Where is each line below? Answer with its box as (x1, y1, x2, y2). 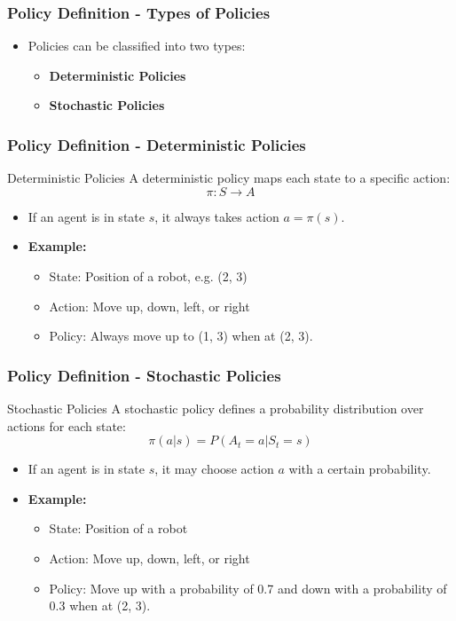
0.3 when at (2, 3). (49, 596, 151, 615)
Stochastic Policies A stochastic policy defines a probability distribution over (7, 399, 424, 417)
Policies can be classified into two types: (28, 36, 246, 55)
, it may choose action (154, 460, 274, 478)
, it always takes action (154, 207, 279, 225)
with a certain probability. (288, 460, 431, 478)
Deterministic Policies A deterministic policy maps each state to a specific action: (7, 169, 451, 187)
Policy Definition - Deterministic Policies (7, 133, 306, 155)
